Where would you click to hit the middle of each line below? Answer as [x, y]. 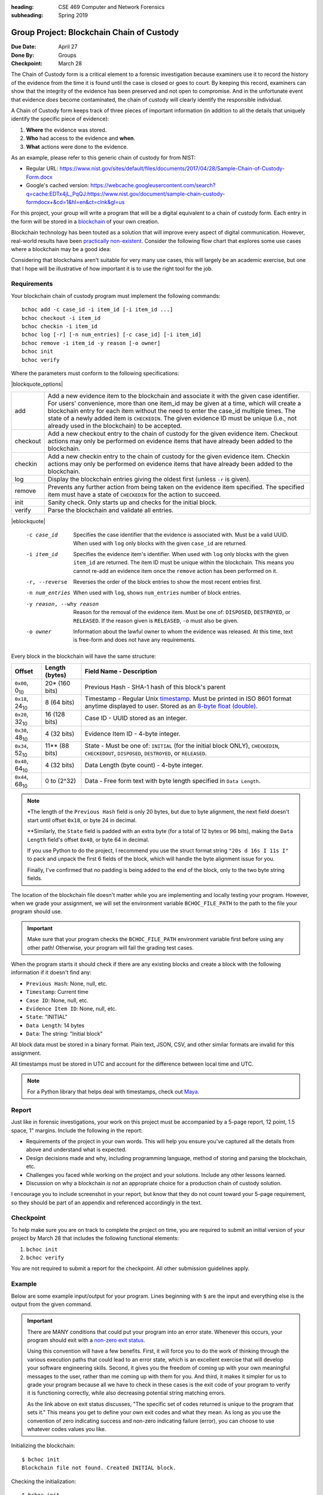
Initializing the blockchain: [43, 1446]
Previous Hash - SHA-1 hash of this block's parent [155, 687]
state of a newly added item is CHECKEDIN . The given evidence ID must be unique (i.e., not [172, 418]
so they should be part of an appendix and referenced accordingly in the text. [107, 1203]
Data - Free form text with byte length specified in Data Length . [173, 780]
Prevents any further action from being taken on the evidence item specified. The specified [176, 487]
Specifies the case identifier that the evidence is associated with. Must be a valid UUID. [181, 535]
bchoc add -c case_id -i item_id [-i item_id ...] [97, 310]
